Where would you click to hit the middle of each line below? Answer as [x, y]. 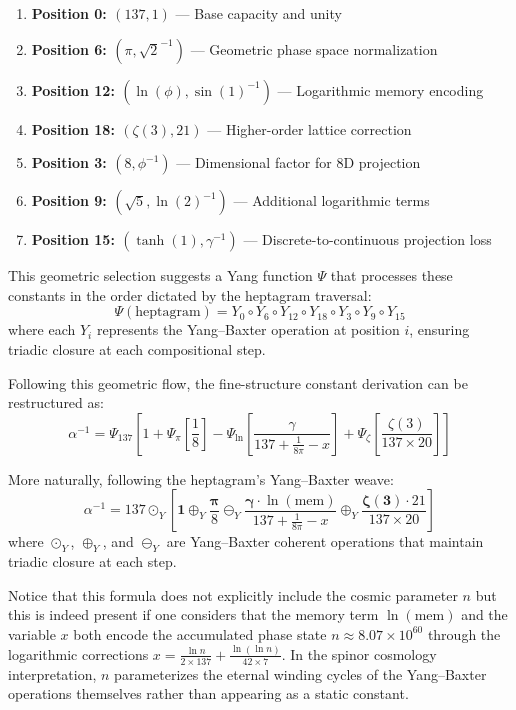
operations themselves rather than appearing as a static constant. [208, 693]
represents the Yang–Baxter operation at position [248, 329]
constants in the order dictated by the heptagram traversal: [190, 294]
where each [42, 329]
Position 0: [69, 13]
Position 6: [69, 48]
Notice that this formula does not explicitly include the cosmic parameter [233, 594]
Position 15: [73, 239]
